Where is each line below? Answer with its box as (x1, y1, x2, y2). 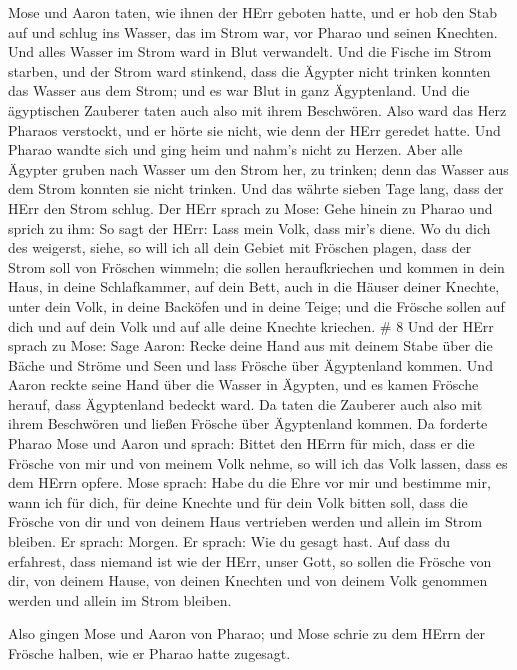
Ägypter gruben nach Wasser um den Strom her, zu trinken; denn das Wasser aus (8, 158, 509, 179)
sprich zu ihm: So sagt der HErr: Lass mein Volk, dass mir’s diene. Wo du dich (8, 217, 491, 238)
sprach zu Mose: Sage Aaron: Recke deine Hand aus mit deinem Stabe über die (8, 335, 493, 356)
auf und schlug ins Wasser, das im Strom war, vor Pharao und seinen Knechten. (8, 21, 498, 42)
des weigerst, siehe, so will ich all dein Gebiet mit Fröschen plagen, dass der (8, 237, 472, 258)
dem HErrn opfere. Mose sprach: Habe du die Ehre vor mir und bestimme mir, (8, 472, 491, 493)
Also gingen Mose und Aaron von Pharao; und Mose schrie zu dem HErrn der (8, 623, 485, 644)
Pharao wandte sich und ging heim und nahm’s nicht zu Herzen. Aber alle (8, 139, 463, 160)
